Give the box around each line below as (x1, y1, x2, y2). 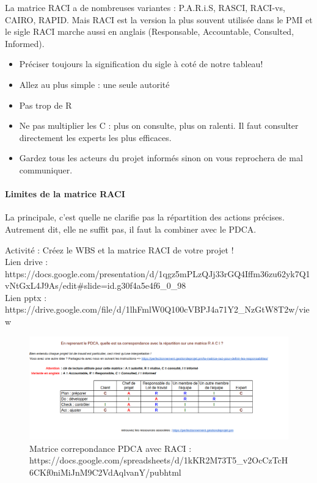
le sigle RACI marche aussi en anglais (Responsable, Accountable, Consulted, (5, 25, 294, 38)
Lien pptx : (5, 291, 47, 303)
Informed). (5, 37, 45, 49)
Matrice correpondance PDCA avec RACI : (29, 441, 192, 454)
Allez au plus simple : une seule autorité (19, 78, 170, 90)
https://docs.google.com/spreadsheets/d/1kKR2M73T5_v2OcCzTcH (29, 454, 288, 467)
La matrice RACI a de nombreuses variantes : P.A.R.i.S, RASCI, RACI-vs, (5, 1, 285, 13)
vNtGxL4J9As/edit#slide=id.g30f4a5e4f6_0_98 (5, 279, 186, 292)
